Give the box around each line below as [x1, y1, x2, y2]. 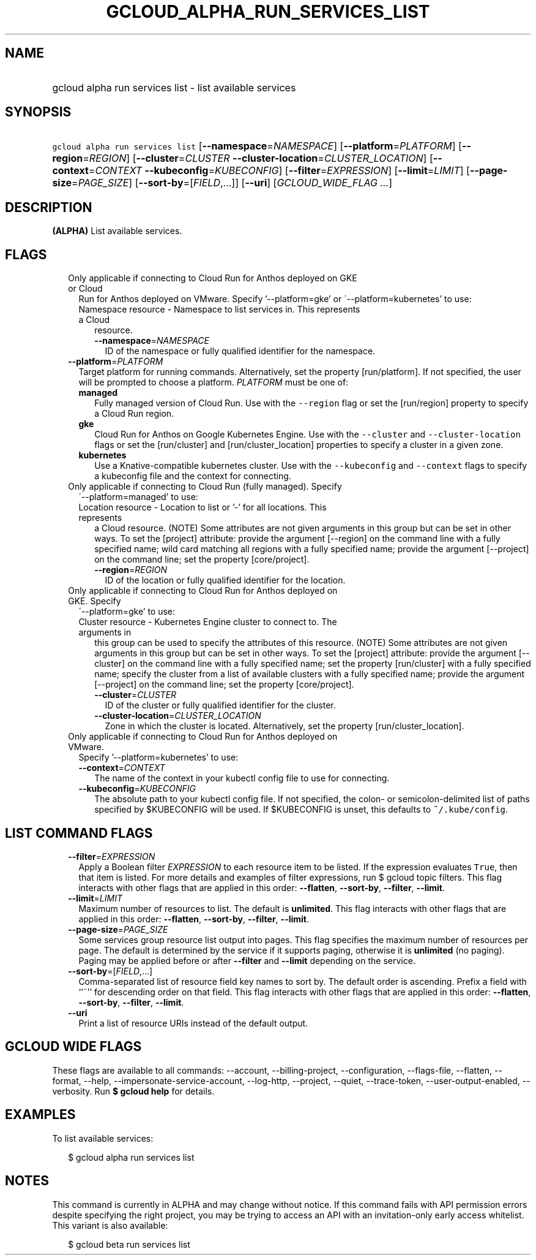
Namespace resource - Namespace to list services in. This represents [78, 304, 360, 315]
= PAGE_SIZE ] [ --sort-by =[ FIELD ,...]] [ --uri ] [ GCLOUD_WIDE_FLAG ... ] [72, 176, 393, 189]
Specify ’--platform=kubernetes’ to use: [78, 752, 239, 763]
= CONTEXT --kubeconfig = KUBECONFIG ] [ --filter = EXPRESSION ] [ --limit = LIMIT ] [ [88, 164, 470, 177]
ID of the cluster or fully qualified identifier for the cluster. [105, 700, 336, 711]
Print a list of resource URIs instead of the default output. [78, 1017, 308, 1028]
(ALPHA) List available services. [52, 226, 182, 237]
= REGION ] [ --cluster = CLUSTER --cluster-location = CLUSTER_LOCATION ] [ [83, 152, 433, 165]
